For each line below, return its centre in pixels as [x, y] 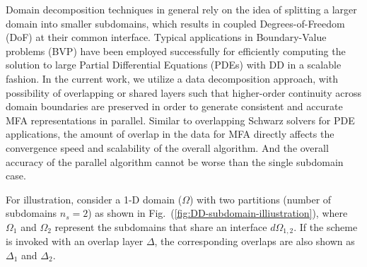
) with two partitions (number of [261, 199]
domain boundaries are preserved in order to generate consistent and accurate [174, 106]
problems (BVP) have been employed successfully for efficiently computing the [176, 51]
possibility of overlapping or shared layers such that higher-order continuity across [183, 92]
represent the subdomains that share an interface [161, 226]
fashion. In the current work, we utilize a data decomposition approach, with [172, 78]
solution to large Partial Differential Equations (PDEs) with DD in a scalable [174, 65]
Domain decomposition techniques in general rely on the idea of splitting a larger [181, 9]
